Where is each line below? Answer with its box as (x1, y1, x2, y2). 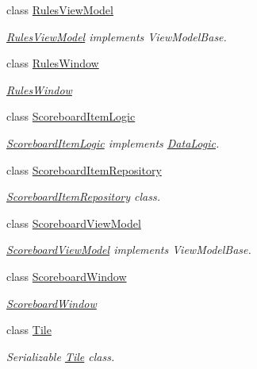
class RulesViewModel (6, 2, 113, 17)
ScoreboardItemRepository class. (6, 188, 161, 205)
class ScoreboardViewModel (6, 214, 141, 231)
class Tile (6, 321, 52, 338)
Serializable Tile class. (6, 348, 115, 364)
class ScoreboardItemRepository (6, 161, 162, 178)
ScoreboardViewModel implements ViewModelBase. (6, 241, 251, 258)
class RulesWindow (6, 55, 99, 71)
